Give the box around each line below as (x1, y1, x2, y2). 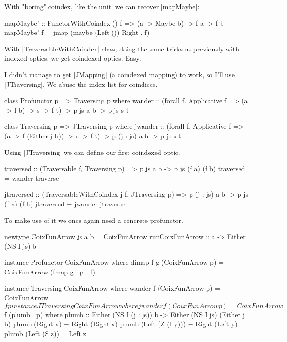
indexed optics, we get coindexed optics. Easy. (4, 53, 141, 63)
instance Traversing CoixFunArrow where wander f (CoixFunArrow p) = (4, 283, 221, 293)
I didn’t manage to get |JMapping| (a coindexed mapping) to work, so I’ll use (4, 69, 235, 79)
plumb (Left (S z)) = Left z (4, 328, 86, 338)
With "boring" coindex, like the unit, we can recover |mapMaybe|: (4, 1, 200, 11)
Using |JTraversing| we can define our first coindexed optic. (4, 147, 180, 157)
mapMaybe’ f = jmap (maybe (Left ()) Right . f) (4, 27, 150, 37)
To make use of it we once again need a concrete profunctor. (4, 215, 183, 225)
